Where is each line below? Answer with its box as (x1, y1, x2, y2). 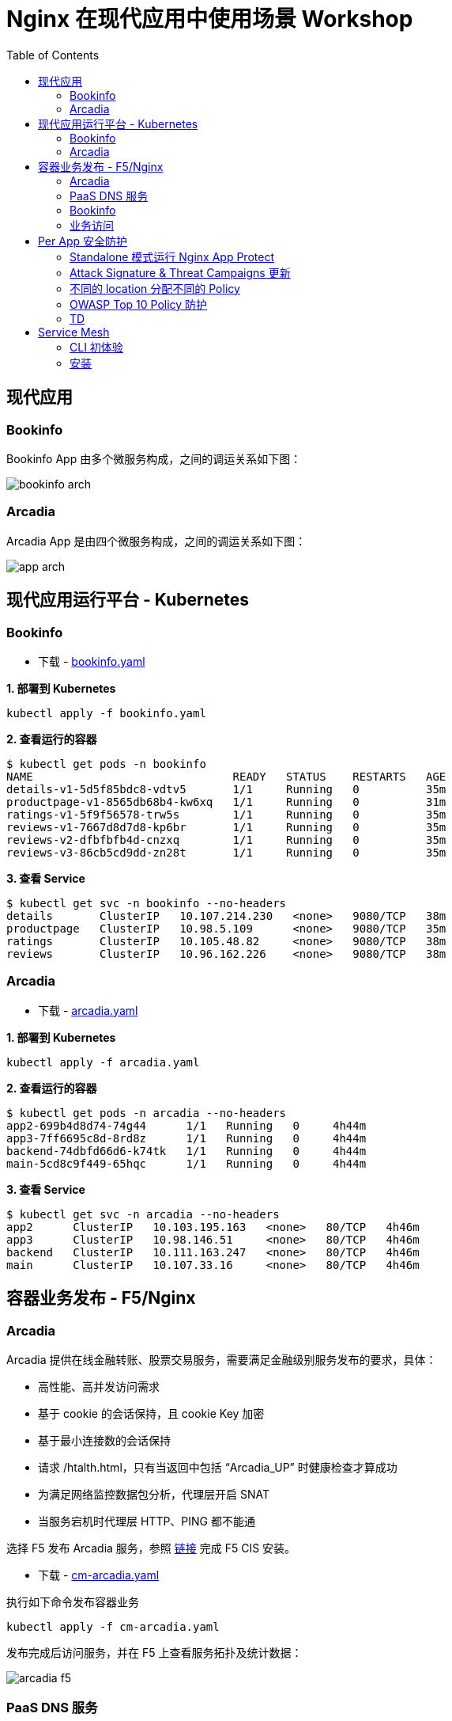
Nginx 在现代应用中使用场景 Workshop (6, 6, 413, 32)
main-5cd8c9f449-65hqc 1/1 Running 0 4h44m (6, 1157, 367, 1170)
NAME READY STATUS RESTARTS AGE (6, 769, 446, 783)
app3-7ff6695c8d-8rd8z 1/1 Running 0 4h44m (6, 1131, 367, 1145)
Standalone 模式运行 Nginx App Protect (70, 249, 274, 264)
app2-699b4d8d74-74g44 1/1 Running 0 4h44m (6, 1119, 367, 1132)
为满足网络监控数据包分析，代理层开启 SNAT (38, 1487, 269, 1501)
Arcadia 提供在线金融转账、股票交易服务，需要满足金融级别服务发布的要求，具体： (6, 1352, 437, 1366)
